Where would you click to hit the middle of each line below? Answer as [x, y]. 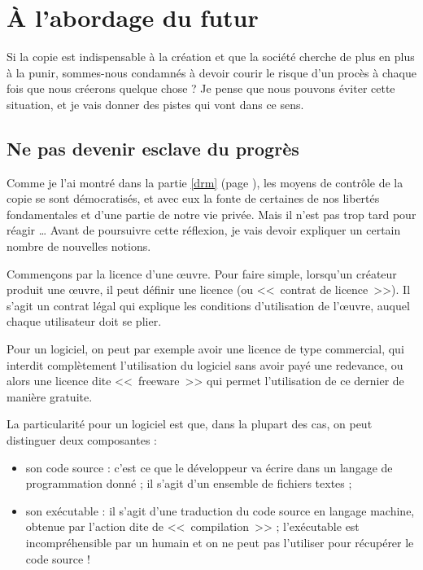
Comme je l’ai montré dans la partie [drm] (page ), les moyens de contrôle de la [205, 182]
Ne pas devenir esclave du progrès [153, 148]
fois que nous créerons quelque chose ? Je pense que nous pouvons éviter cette [201, 88]
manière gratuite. [50, 396]
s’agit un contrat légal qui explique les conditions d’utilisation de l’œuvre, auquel [208, 305]
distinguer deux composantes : [82, 440]
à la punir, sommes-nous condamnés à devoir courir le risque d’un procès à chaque [211, 72]
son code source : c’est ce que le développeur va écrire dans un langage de [209, 467]
